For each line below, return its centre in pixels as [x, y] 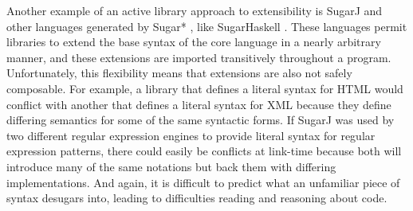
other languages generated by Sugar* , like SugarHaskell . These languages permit [207, 26]
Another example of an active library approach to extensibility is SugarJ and [195, 10]
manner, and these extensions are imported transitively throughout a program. [199, 57]
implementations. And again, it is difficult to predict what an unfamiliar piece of [203, 182]
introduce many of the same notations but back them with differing [171, 166]
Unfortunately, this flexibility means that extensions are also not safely [179, 73]
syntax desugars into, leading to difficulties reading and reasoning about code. [197, 198]
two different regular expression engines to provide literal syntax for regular [191, 135]
